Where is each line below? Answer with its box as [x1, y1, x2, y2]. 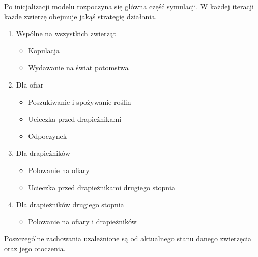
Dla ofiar [16, 79, 44, 90]
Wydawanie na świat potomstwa [28, 62, 129, 73]
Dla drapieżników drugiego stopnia [16, 199, 124, 210]
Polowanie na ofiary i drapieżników [28, 216, 137, 226]
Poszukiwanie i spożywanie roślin [28, 96, 131, 107]
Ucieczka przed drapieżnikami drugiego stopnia [28, 182, 175, 192]
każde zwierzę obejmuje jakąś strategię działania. [4, 11, 157, 21]
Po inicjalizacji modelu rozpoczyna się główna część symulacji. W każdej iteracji [4, 1, 254, 11]
